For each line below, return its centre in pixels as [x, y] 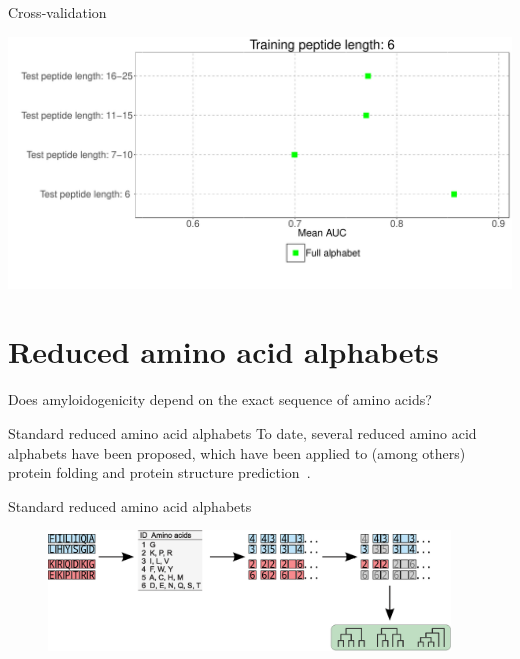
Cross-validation [57, 12]
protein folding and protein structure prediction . [159, 472]
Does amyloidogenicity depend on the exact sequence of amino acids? [220, 399]
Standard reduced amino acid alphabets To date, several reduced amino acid [242, 432]
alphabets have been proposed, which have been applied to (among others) [237, 452]
